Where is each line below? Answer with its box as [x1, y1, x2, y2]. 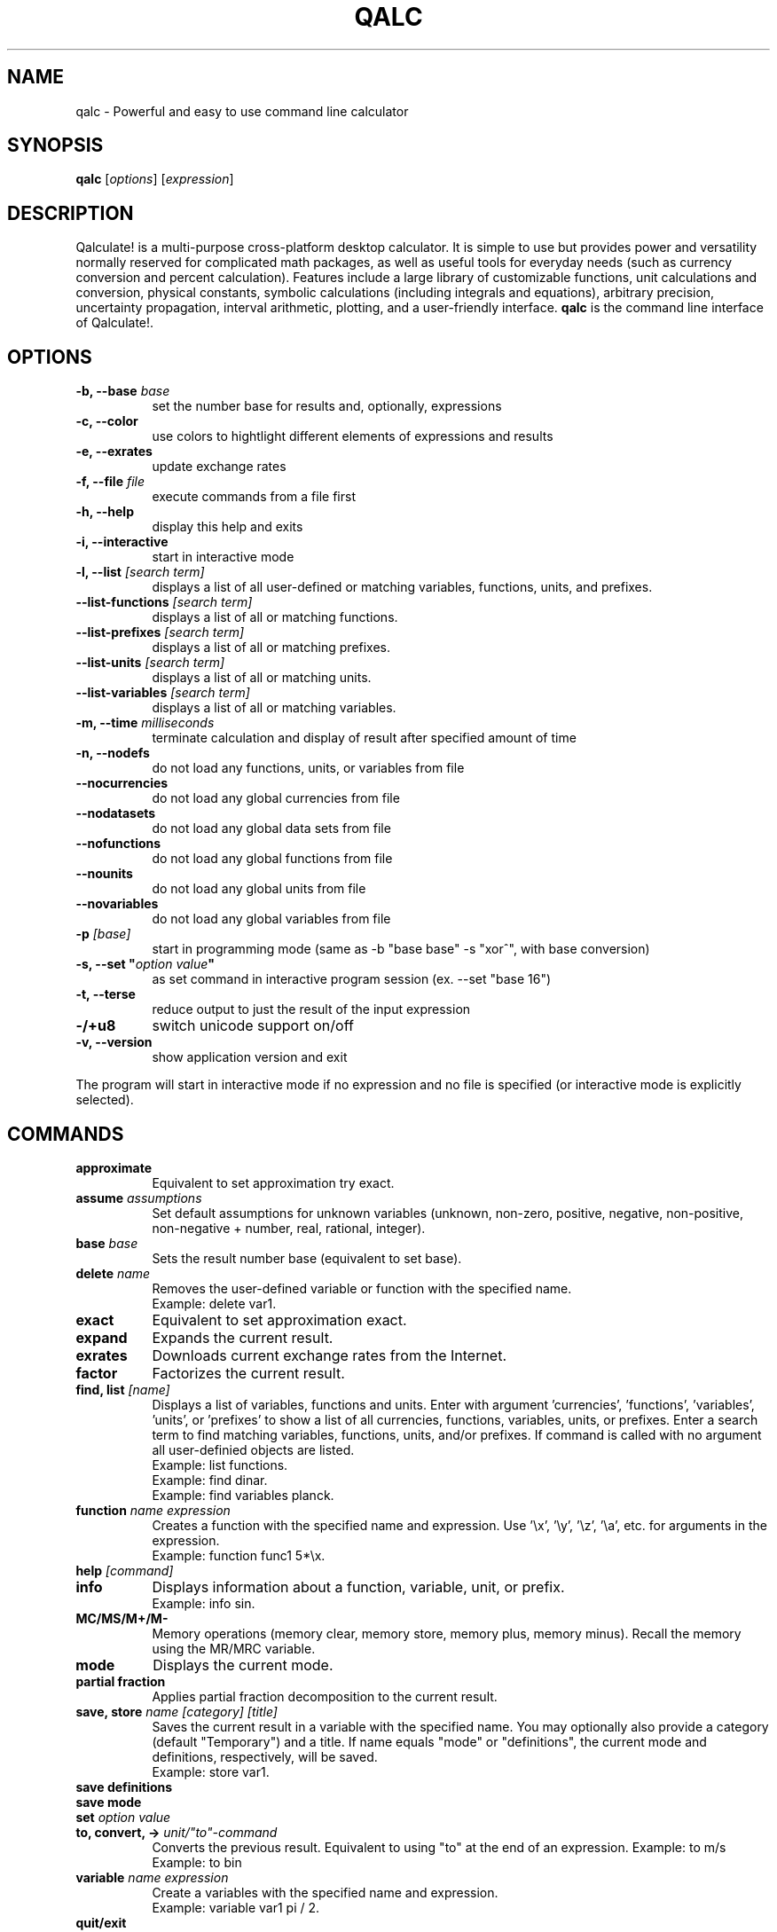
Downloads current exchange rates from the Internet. [152, 1346, 507, 1364]
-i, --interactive [75, 534, 169, 550]
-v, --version [75, 1034, 153, 1050]
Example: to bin [152, 1854, 242, 1870]
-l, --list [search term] [75, 564, 205, 580]
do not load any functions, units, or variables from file [152, 760, 465, 776]
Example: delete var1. [152, 1295, 277, 1311]
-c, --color [75, 413, 138, 429]
